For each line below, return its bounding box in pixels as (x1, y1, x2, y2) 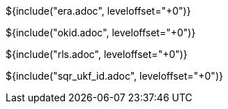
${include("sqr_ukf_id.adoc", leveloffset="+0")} (6, 70, 223, 82)
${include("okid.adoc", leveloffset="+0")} (6, 27, 196, 38)
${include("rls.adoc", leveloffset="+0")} (6, 48, 188, 60)
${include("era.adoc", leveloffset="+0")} (6, 5, 191, 17)
